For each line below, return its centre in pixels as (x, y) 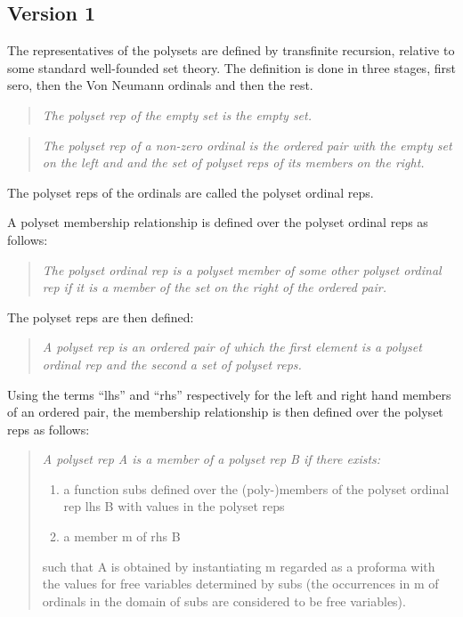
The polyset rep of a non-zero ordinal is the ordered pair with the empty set (247, 145)
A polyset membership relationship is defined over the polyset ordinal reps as (218, 222)
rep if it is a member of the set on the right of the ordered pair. (214, 287)
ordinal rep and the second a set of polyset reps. (172, 364)
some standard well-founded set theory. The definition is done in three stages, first (231, 67)
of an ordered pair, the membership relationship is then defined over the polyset (225, 412)
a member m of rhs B (122, 536)
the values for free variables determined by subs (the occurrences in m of (240, 584)
